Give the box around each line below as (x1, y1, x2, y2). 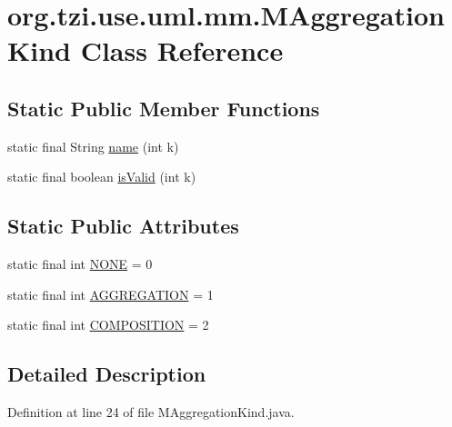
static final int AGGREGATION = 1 (7, 284, 214, 303)
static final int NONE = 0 (7, 254, 153, 273)
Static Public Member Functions (7, 94, 320, 122)
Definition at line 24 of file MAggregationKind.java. (7, 402, 295, 422)
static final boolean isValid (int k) (7, 167, 196, 186)
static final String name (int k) (7, 136, 179, 155)
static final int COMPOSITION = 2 (7, 315, 209, 334)
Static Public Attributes (7, 212, 239, 240)
